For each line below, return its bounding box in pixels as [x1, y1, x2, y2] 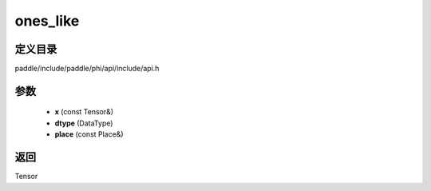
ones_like [14, 12, 80, 30]
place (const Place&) [54, 129, 124, 139]
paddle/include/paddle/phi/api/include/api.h [14, 64, 160, 74]
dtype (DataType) [54, 118, 113, 128]
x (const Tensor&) [54, 107, 114, 117]
